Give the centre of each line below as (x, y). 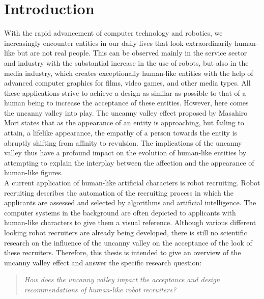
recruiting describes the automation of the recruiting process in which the (119, 192)
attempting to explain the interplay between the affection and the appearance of (129, 162)
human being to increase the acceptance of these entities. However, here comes (126, 103)
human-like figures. (34, 172)
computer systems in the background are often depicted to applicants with (120, 212)
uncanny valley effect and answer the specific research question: (103, 262)
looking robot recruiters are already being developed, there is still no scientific (126, 232)
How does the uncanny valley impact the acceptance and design (122, 279)
